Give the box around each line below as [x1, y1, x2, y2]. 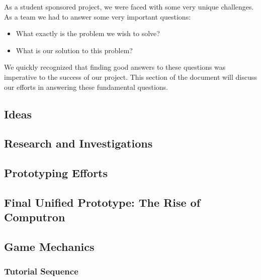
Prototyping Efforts [4, 165, 108, 181]
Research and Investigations [4, 135, 153, 151]
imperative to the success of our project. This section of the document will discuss [4, 71, 257, 82]
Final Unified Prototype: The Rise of [4, 194, 201, 210]
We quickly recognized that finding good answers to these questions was [4, 62, 226, 72]
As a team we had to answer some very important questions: [4, 11, 191, 22]
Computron [4, 209, 65, 225]
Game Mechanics [4, 239, 95, 254]
